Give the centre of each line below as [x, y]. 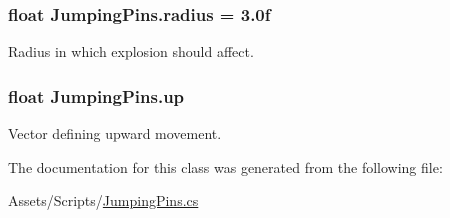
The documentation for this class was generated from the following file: [225, 166]
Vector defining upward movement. [115, 133]
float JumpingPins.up [96, 95]
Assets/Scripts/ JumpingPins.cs [103, 200]
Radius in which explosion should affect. [131, 51]
